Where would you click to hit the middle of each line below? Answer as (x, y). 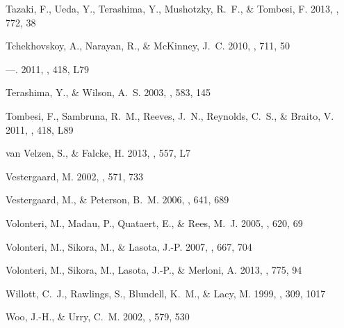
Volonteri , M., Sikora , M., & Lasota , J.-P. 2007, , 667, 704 (129, 246)
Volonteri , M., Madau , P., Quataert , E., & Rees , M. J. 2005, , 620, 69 (154, 222)
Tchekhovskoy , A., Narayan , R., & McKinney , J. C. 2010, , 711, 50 (148, 46)
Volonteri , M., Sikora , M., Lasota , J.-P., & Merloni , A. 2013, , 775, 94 (154, 270)
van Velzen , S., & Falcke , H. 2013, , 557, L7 (98, 153)
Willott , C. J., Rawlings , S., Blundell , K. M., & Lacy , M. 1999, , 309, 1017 (166, 293)
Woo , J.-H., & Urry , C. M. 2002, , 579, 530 (98, 317)
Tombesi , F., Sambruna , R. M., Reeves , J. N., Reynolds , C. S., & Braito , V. (170, 115)
